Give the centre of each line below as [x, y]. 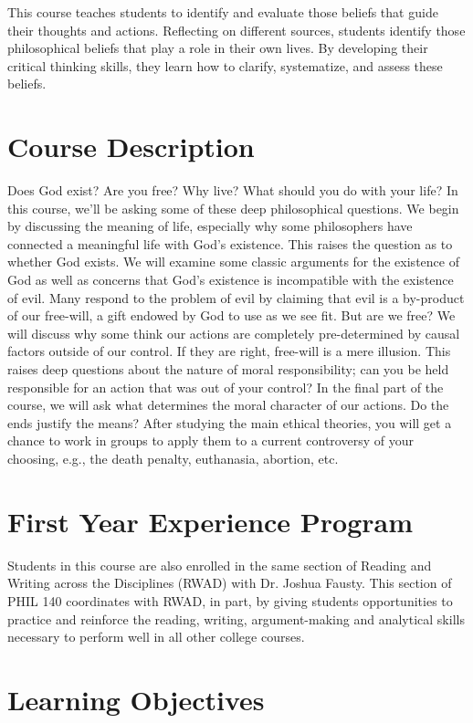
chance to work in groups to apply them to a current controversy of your [210, 440]
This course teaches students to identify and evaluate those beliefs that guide [223, 12]
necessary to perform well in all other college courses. [156, 637]
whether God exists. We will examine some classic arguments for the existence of [233, 262]
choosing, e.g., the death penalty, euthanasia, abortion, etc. [173, 458]
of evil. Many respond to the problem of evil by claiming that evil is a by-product [236, 297]
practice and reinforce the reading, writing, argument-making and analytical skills [236, 618]
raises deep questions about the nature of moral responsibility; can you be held [228, 369]
